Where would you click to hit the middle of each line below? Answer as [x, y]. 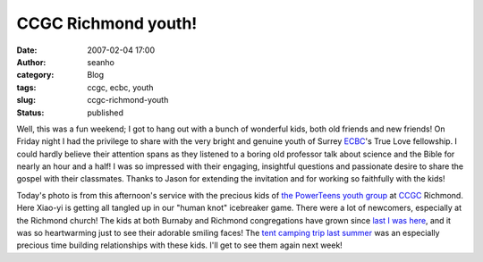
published [106, 113]
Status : [30, 113]
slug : [26, 100]
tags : [26, 87]
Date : [27, 50]
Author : [31, 62]
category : [35, 75]
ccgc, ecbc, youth [120, 87]
